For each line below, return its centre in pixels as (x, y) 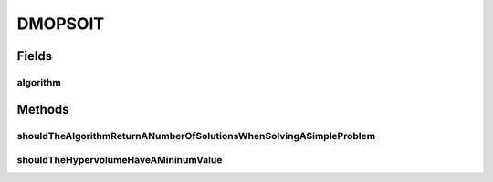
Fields (35, 56)
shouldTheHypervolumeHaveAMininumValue (120, 160)
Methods (43, 109)
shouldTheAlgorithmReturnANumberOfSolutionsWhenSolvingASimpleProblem (196, 136)
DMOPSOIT (61, 24)
